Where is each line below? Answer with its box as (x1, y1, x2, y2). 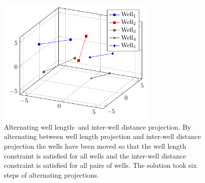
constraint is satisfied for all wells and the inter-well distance (4, 150, 186, 160)
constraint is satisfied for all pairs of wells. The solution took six (4, 160, 197, 170)
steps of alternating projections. (4, 169, 99, 180)
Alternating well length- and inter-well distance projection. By (4, 121, 191, 132)
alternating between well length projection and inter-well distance (4, 131, 201, 141)
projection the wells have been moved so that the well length (4, 140, 186, 151)
